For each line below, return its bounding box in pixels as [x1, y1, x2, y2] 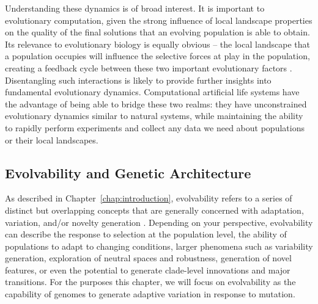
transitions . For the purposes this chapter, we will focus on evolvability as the [5, 275, 296, 288]
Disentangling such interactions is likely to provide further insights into [5, 73, 272, 86]
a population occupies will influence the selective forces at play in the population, [5, 49, 310, 62]
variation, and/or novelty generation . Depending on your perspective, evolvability [5, 215, 313, 228]
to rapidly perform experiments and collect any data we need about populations [5, 121, 305, 134]
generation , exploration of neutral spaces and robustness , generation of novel [5, 252, 292, 264]
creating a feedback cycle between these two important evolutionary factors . [5, 61, 292, 74]
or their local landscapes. [5, 133, 98, 146]
